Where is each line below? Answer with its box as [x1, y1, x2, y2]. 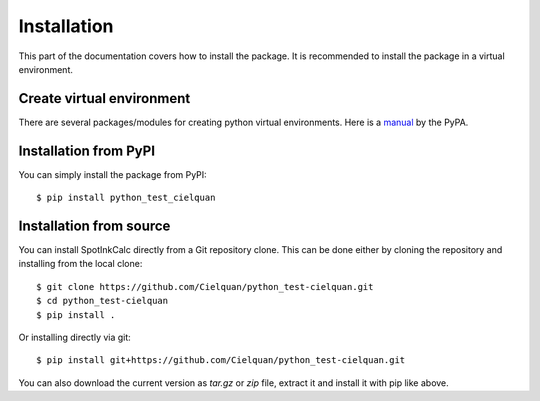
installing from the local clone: [18, 258, 143, 270]
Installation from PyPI [18, 142, 155, 159]
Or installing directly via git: [18, 331, 132, 343]
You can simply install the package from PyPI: [18, 168, 207, 180]
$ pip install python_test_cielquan [36, 192, 216, 204]
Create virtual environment [18, 90, 191, 107]
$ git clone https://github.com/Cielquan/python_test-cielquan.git [36, 281, 374, 292]
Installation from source [18, 217, 171, 234]
